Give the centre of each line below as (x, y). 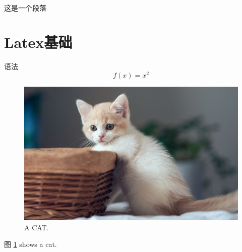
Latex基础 (38, 42)
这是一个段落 (25, 7)
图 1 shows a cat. (31, 244)
